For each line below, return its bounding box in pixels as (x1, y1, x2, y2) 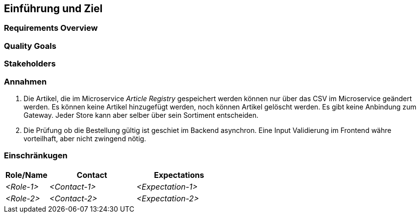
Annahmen (4, 76, 47, 87)
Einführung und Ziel (4, 2, 103, 15)
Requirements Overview (4, 23, 98, 33)
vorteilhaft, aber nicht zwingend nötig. (24, 134, 147, 143)
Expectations (154, 170, 204, 180)
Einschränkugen (4, 151, 68, 161)
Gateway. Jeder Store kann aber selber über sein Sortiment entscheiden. (24, 110, 259, 119)
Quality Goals (4, 41, 56, 51)
